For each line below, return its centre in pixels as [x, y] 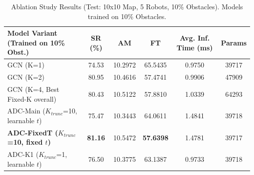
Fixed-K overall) [32, 98]
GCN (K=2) [26, 77]
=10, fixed [25, 142]
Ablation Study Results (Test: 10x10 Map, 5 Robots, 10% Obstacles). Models [127, 6]
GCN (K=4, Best [33, 89]
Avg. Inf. [195, 37]
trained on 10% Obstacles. [127, 16]
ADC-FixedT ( [33, 132]
